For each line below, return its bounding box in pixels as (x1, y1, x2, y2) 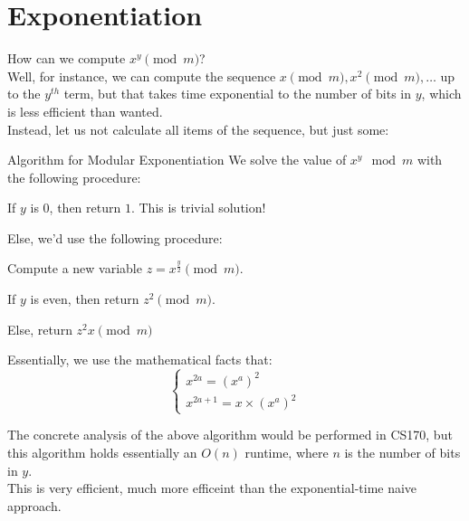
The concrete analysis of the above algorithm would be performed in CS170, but (7, 425, 453, 444)
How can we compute (7, 49, 126, 68)
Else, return (7, 319, 72, 338)
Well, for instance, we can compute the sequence (7, 66, 276, 85)
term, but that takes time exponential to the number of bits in (63, 84, 412, 103)
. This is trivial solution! (130, 198, 266, 217)
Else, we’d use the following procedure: (7, 228, 223, 247)
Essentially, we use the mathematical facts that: (7, 350, 273, 369)
